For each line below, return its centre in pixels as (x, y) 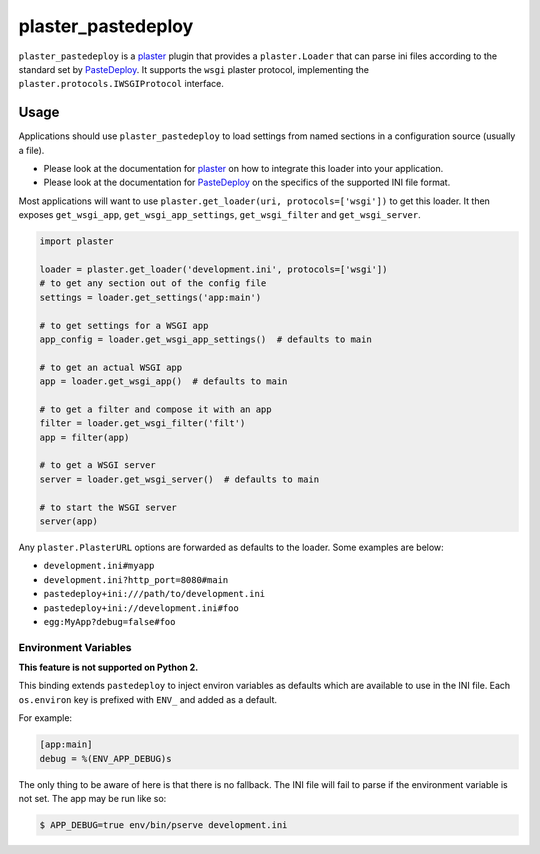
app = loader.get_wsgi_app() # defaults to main (163, 381)
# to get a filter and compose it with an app (155, 409)
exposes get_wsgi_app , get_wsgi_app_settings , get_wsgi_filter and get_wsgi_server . (219, 215)
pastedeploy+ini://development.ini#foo (141, 608)
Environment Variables (75, 647)
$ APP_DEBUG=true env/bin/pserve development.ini (163, 824)
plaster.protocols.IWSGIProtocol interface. (121, 84)
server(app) (69, 521)
